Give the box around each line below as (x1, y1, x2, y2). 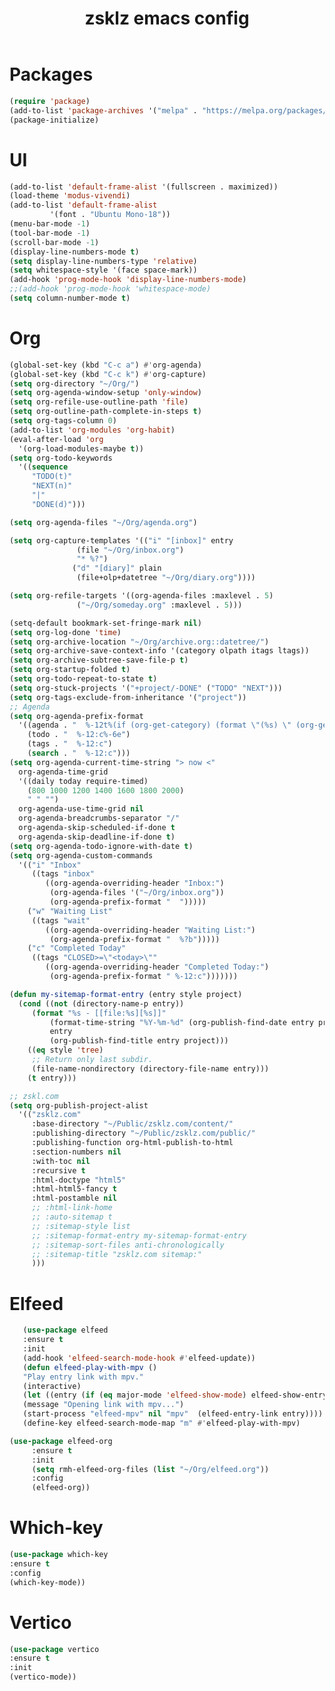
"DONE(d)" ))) (31, 499, 86, 509)
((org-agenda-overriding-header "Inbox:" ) (45, 878, 225, 889)
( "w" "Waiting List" (27, 906, 113, 916)
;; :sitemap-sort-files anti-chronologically (31, 1240, 225, 1250)
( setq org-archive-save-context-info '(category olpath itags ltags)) (9, 646, 310, 656)
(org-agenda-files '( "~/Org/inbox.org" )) (49, 888, 225, 898)
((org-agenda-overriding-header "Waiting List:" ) (45, 925, 256, 935)
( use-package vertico (9, 1644, 100, 1654)
